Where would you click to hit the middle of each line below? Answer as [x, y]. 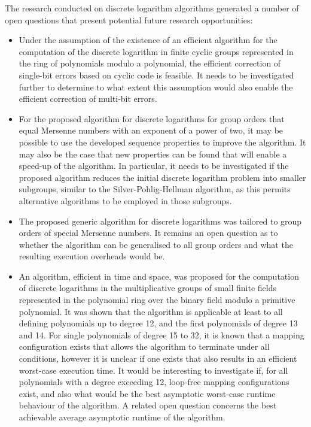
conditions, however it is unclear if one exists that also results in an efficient [158, 358]
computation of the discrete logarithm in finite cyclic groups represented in [156, 51]
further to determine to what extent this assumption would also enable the [156, 87]
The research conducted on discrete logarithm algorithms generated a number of [152, 8]
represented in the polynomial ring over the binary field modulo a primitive [157, 300]
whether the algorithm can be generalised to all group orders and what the [156, 244]
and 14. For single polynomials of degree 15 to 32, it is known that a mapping [161, 334]
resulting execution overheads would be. [92, 256]
